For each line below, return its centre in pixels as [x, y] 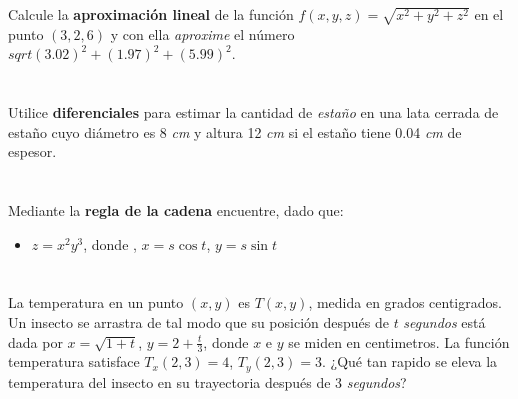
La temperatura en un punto [96, 302]
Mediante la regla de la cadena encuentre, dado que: [176, 210]
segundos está [444, 322]
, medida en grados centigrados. [405, 302]
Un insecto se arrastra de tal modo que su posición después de [198, 322]
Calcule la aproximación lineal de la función [151, 14]
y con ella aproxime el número [202, 33]
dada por [35, 341]
